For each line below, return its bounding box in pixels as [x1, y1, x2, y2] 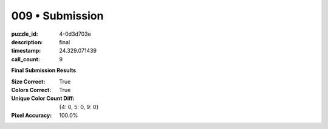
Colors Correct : [11, 86, 52, 93]
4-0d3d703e [59, 30, 91, 38]
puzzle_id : [11, 30, 38, 38]
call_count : [11, 55, 41, 63]
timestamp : [11, 47, 41, 55]
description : [11, 38, 43, 45]
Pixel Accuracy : [11, 112, 52, 119]
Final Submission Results [11, 67, 77, 74]
